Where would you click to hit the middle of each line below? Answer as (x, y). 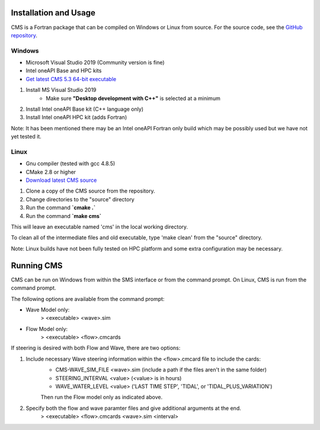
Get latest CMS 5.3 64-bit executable (71, 79)
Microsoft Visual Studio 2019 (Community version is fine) (95, 63)
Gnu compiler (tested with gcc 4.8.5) (71, 163)
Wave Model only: (48, 309)
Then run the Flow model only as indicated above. (102, 397)
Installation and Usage (53, 13)
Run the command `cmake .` (61, 208)
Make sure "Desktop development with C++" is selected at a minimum (133, 98)
